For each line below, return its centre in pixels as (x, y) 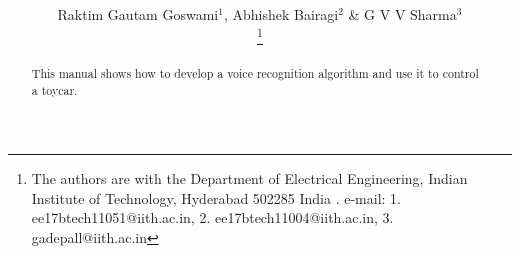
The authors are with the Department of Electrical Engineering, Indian (249, 178)
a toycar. (54, 89)
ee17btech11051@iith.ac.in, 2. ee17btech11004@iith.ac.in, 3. (212, 217)
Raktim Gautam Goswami (138, 14)
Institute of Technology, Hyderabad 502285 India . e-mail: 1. (216, 197)
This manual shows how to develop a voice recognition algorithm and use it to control (255, 72)
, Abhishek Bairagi (281, 14)
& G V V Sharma (402, 14)
